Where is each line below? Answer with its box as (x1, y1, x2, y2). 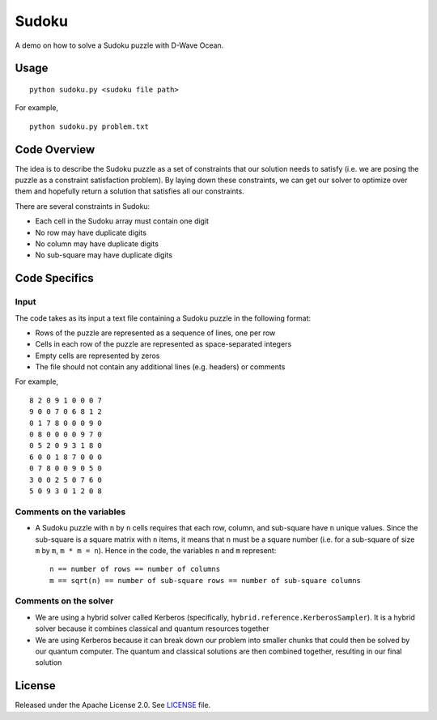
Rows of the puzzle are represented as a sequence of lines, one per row (35, 328, 276, 338)
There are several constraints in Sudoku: (15, 201, 151, 211)
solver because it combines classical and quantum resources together (35, 624, 270, 633)
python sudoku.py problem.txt (29, 121, 150, 131)
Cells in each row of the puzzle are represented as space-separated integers (35, 339, 292, 349)
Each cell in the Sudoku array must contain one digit (35, 216, 210, 226)
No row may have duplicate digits (35, 228, 147, 237)
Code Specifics (15, 271, 95, 285)
